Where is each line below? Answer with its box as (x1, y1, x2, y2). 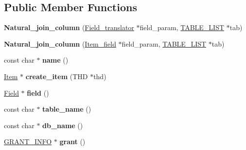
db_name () (42, 120, 83, 130)
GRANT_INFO (4, 136, 52, 147)
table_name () (42, 104, 91, 114)
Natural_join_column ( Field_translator (4, 22, 134, 33)
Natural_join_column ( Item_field (4, 38, 116, 49)
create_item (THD (25, 71, 88, 81)
